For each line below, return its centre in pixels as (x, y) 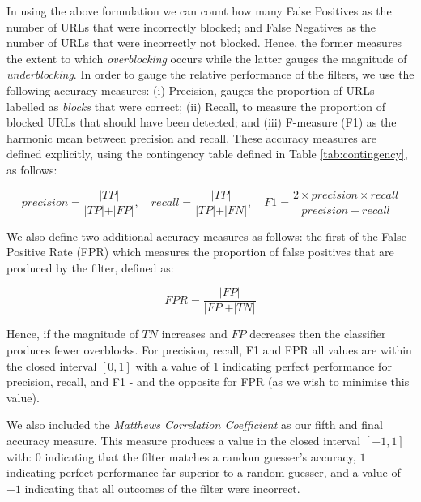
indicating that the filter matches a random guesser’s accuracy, (200, 456)
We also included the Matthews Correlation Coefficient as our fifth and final (195, 425)
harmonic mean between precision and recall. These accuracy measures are (192, 137)
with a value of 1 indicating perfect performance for (264, 365)
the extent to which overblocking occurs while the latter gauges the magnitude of (207, 58)
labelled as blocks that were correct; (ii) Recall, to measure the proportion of (196, 106)
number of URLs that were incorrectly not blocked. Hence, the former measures (204, 43)
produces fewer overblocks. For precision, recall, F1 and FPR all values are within (209, 350)
